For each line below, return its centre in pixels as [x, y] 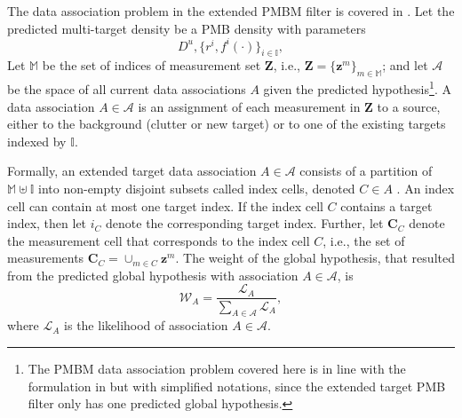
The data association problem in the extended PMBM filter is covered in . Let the [231, 11]
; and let [405, 65]
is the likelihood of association [146, 325]
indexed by [37, 141]
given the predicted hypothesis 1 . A [357, 87]
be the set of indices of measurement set [151, 65]
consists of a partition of [366, 171]
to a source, [409, 106]
